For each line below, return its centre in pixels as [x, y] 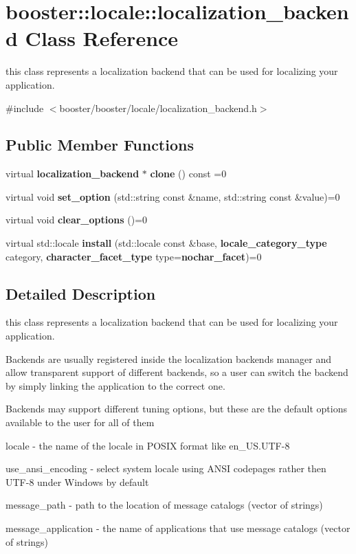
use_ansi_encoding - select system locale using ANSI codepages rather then [166, 468]
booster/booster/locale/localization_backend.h [158, 108]
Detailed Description [81, 293]
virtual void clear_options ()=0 [77, 220]
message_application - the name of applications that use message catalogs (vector [178, 528]
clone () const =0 [188, 174]
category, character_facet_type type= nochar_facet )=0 [134, 256]
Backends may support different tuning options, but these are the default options [176, 409]
